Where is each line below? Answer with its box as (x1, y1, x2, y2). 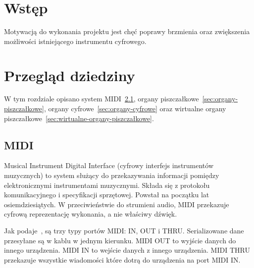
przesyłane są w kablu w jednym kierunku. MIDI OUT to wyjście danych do (4, 235, 236, 245)
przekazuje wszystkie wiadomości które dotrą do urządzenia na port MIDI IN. (4, 254, 241, 265)
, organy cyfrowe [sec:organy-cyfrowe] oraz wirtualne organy (44, 103, 226, 114)
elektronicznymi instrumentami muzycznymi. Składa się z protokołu (4, 179, 210, 190)
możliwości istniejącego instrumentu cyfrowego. (4, 36, 147, 46)
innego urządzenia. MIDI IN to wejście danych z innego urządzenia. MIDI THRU (4, 245, 250, 255)
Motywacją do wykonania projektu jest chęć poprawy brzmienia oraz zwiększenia (4, 26, 250, 37)
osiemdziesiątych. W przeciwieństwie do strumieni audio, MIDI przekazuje (4, 199, 229, 209)
